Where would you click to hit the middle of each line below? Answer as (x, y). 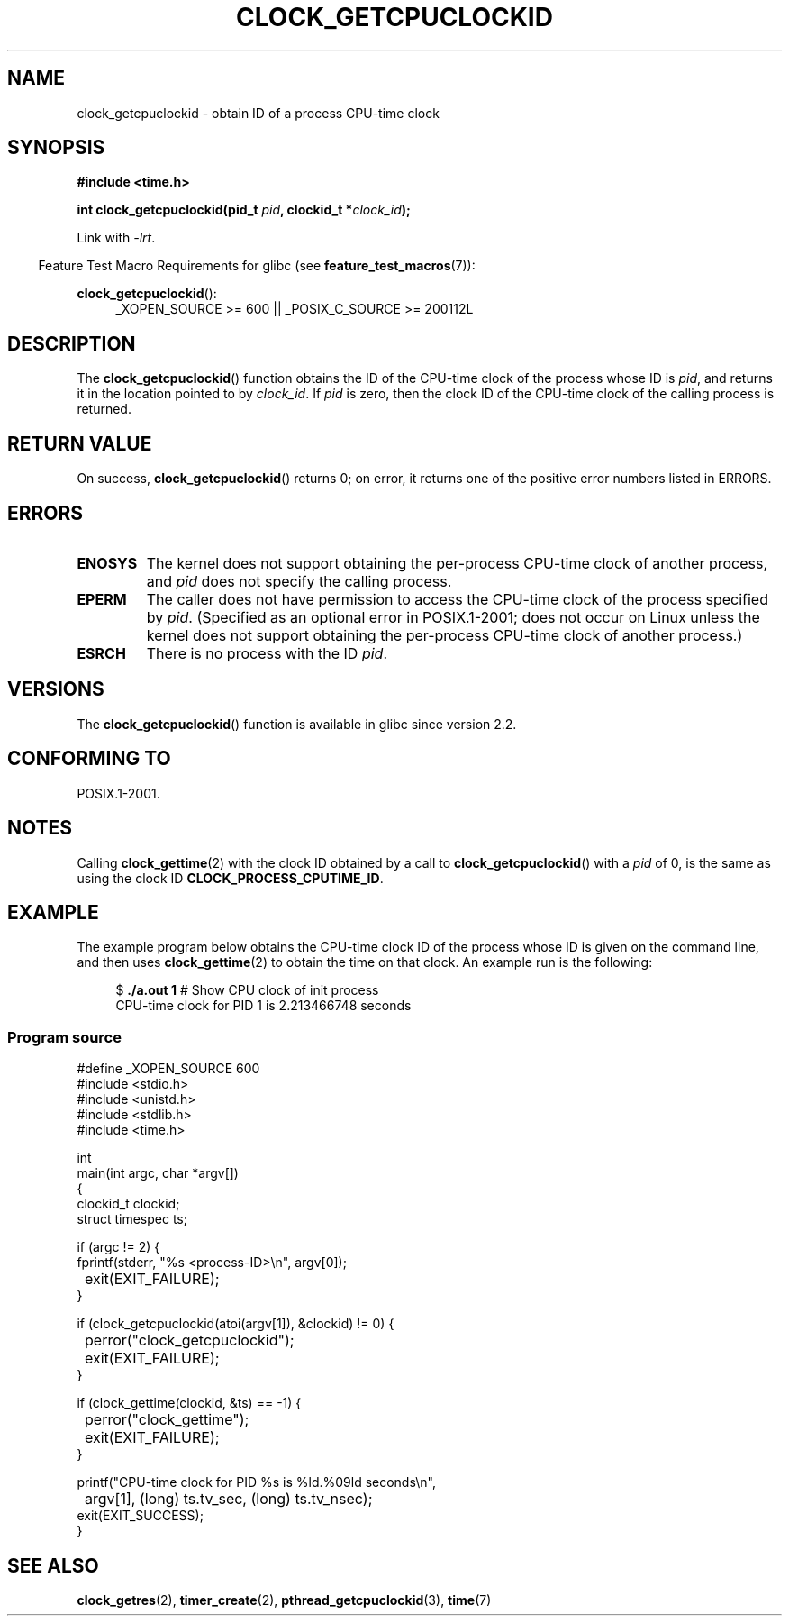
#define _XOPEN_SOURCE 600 (168, 1069)
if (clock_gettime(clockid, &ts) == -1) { (189, 1403)
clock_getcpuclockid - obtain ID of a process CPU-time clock (258, 113)
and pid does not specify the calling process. (299, 581)
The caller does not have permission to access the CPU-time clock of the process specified (457, 599)
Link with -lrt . (116, 238)
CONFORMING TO (89, 759)
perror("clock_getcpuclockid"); (190, 1340)
